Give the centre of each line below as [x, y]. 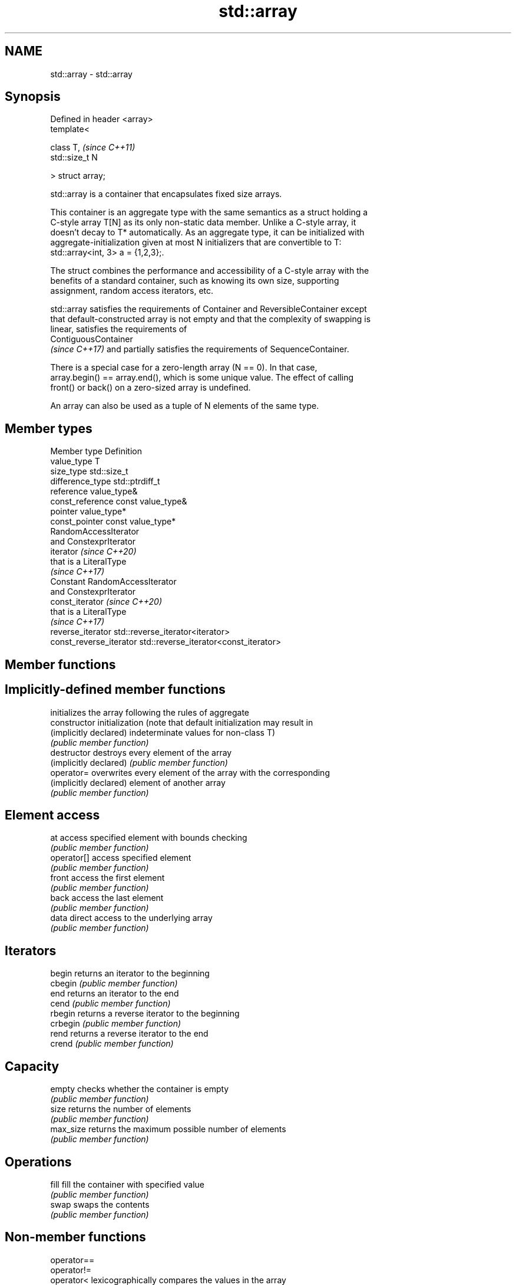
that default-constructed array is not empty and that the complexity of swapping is [211, 319]
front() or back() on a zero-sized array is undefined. [150, 388]
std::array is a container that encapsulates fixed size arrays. [166, 194]
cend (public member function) [110, 1004]
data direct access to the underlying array [131, 918]
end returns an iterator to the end [115, 994]
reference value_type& [94, 491]
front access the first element [107, 878]
